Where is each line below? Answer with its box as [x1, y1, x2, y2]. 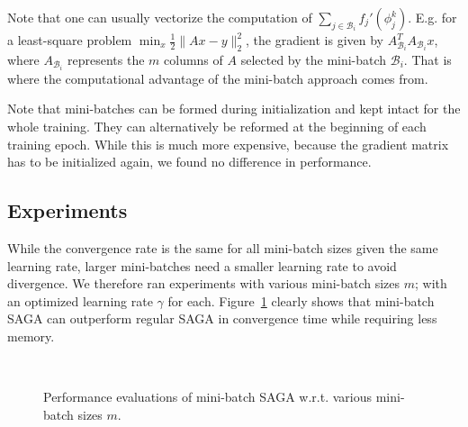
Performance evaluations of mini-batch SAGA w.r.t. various [43, 387, 373, 406]
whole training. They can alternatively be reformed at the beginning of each [7, 117, 427, 136]
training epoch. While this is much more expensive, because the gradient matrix [7, 134, 449, 153]
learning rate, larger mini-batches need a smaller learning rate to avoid [7, 256, 397, 275]
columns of [164, 50, 223, 68]
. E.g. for [408, 8, 457, 26]
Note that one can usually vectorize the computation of [7, 8, 312, 26]
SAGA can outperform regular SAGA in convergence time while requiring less [7, 309, 437, 328]
